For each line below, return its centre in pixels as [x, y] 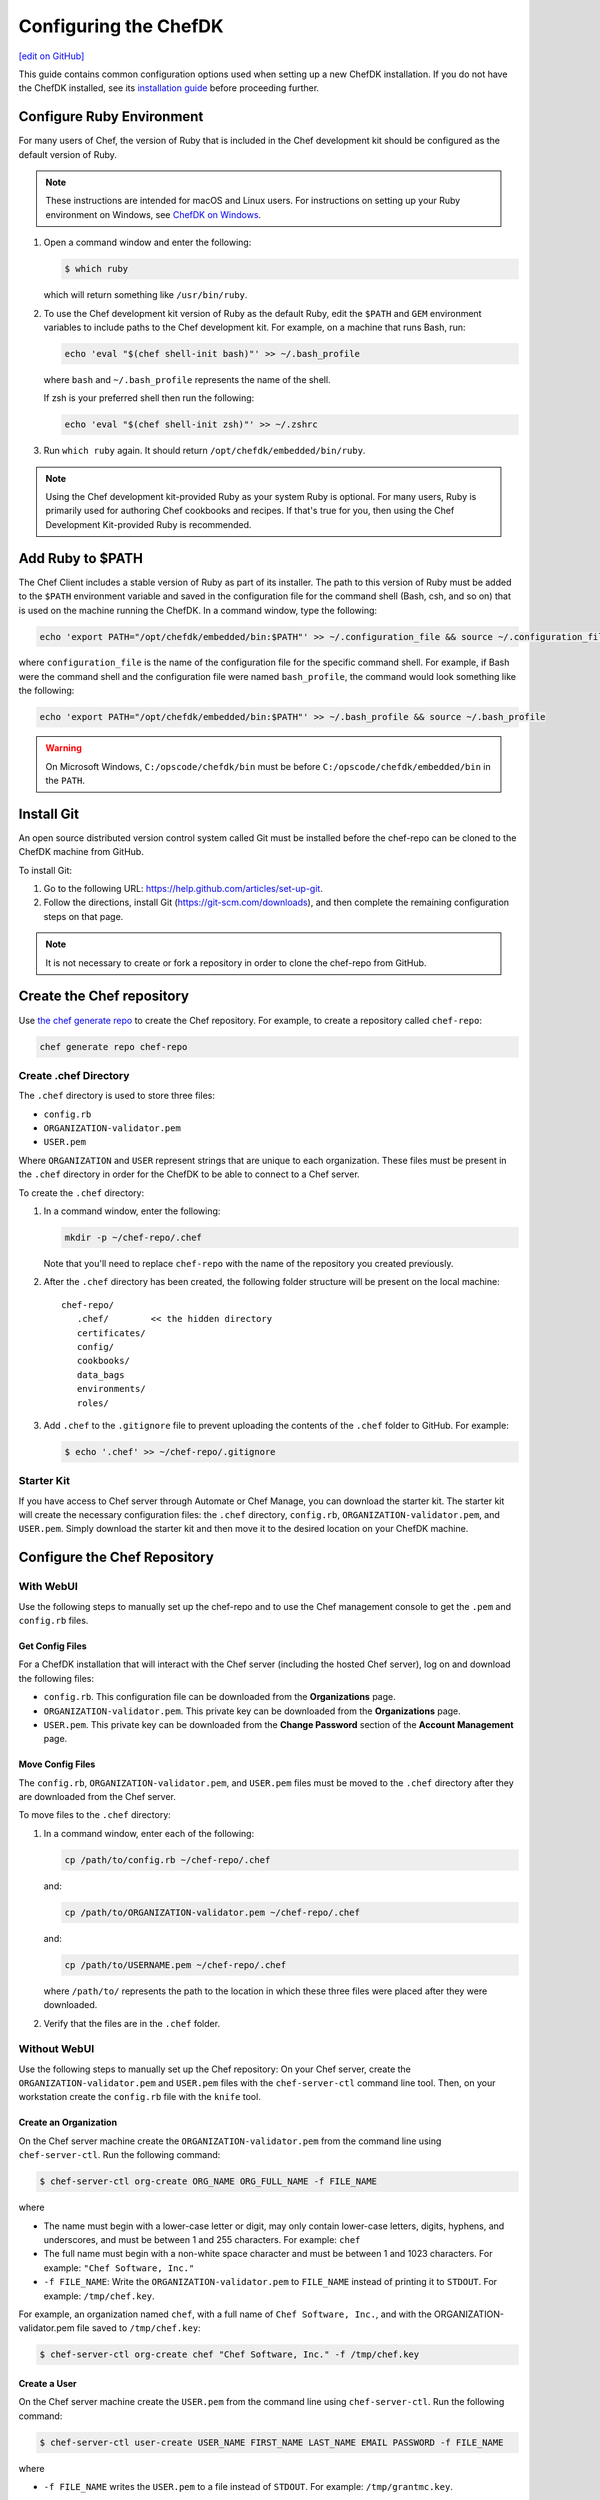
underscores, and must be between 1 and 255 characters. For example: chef [202, 2239]
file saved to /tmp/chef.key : [138, 2328]
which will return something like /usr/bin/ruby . [145, 295]
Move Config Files [57, 1764]
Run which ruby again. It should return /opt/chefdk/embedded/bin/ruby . [204, 451]
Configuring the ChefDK [121, 26]
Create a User [47, 2383]
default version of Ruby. [67, 154]
